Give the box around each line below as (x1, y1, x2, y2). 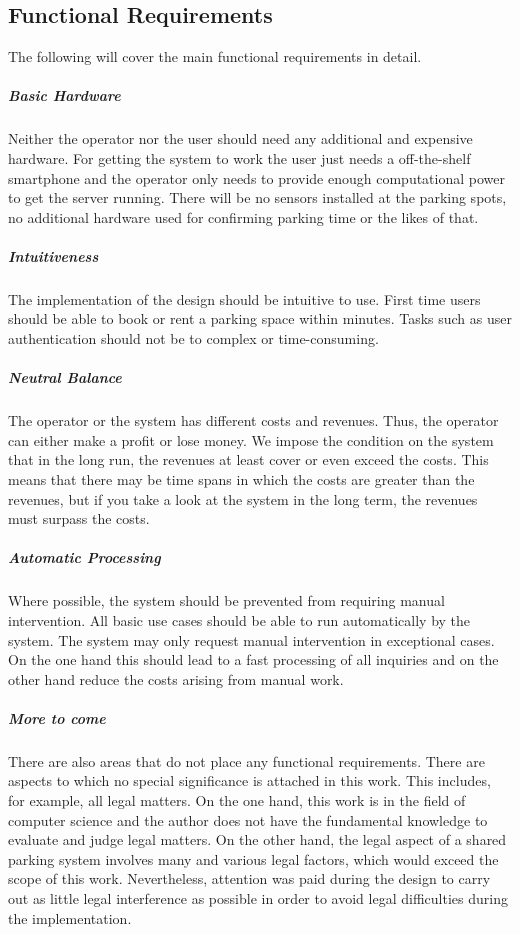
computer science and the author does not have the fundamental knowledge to (8, 809, 488, 830)
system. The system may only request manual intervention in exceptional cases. (8, 629, 495, 650)
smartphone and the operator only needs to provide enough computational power (8, 167, 505, 188)
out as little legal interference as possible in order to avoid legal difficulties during (8, 888, 508, 909)
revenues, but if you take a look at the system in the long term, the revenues (8, 488, 478, 509)
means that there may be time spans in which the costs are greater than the (8, 469, 475, 490)
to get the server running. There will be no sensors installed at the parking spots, (8, 187, 507, 208)
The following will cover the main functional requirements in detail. (8, 46, 422, 67)
